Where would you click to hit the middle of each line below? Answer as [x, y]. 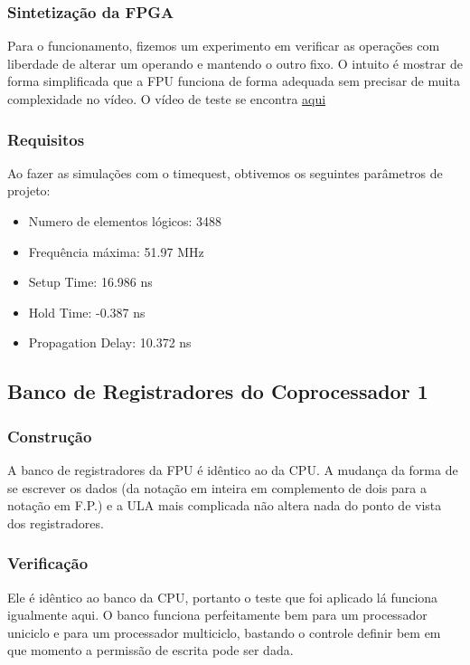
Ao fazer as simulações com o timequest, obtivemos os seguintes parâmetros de [225, 172]
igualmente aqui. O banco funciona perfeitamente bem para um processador [217, 615]
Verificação [48, 563]
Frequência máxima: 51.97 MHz [116, 251]
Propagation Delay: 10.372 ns [110, 342]
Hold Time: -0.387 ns [87, 312]
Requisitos [46, 139]
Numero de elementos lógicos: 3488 [125, 221]
